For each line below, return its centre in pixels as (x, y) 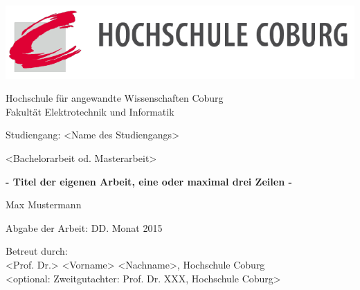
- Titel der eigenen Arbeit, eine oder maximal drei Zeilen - (149, 181)
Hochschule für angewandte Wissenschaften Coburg (115, 98)
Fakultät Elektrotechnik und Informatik (90, 111)
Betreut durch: (37, 251)
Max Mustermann (44, 205)
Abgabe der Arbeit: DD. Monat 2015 (84, 227)
